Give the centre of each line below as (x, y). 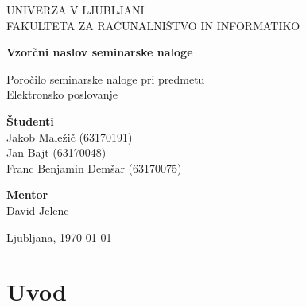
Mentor (27, 194)
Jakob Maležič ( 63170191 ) (70, 136)
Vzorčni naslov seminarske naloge (100, 52)
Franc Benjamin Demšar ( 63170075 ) (94, 167)
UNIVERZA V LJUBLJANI (76, 10)
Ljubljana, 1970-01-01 (59, 237)
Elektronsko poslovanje (62, 94)
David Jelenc (38, 210)
